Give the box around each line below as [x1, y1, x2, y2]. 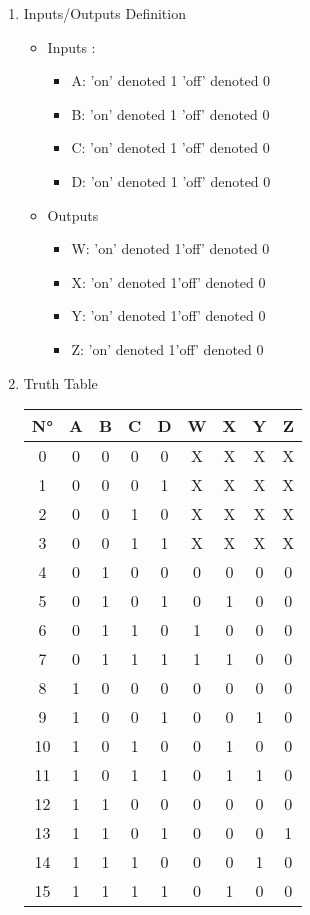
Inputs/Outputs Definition [23, 3, 186, 23]
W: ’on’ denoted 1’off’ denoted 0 [71, 238, 270, 259]
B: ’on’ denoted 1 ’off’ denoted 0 [71, 103, 270, 124]
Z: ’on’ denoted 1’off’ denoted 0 [71, 338, 264, 359]
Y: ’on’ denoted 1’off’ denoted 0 [71, 305, 266, 326]
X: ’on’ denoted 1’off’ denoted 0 [71, 271, 266, 292]
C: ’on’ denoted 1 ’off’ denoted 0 [71, 137, 270, 158]
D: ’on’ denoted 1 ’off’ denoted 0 [71, 170, 271, 191]
